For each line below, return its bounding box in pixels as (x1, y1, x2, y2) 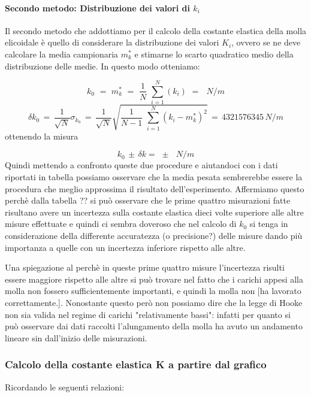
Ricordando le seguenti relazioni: (5, 380, 125, 393)
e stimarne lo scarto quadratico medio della (134, 47, 294, 60)
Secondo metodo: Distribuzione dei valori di (5, 1, 190, 14)
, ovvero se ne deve (231, 36, 301, 49)
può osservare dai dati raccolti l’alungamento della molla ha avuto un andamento (5, 320, 303, 332)
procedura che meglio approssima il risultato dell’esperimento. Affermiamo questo (5, 182, 304, 195)
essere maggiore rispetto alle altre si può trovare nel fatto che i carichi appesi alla (5, 272, 303, 285)
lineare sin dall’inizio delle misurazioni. (5, 331, 147, 344)
